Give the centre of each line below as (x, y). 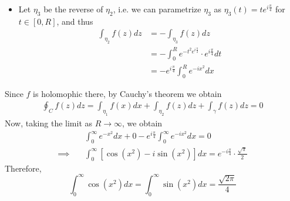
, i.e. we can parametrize (157, 9)
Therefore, (23, 168)
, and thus (75, 21)
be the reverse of (73, 9)
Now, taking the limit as (49, 123)
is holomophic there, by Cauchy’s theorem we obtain (127, 93)
